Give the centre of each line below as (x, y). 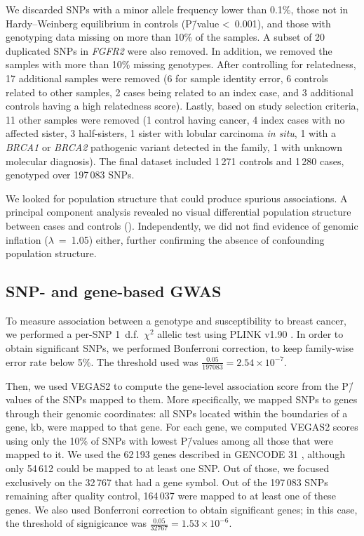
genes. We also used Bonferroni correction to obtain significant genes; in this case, (182, 509)
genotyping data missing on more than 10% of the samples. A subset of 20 (166, 37)
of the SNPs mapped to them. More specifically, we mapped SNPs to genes (196, 399)
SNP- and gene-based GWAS (114, 291)
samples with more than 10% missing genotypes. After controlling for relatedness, (181, 64)
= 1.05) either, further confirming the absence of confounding (191, 239)
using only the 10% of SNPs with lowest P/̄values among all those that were (170, 440)
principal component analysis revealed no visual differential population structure (178, 212)
